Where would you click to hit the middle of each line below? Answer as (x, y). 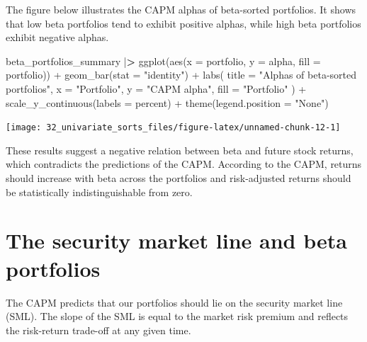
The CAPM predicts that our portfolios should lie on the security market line (174, 302)
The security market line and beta (176, 240)
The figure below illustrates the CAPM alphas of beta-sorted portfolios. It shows (181, 9)
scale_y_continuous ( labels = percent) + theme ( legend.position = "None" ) (167, 102)
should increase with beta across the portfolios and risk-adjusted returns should (179, 178)
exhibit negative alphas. (57, 37)
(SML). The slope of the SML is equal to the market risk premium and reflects (177, 316)
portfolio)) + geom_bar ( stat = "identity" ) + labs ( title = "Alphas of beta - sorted (181, 75)
